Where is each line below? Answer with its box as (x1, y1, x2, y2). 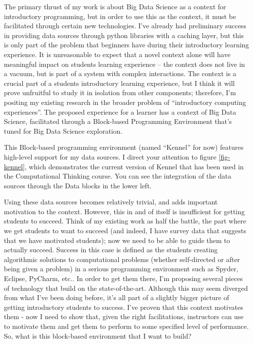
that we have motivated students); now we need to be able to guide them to (4, 235, 230, 245)
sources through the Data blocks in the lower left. (4, 180, 152, 190)
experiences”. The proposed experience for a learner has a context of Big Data (4, 106, 236, 117)
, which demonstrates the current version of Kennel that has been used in (24, 161, 244, 171)
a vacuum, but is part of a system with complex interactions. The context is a (4, 68, 236, 79)
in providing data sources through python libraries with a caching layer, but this (4, 30, 244, 40)
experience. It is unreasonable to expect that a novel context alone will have (4, 49, 231, 59)
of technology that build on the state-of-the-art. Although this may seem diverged (4, 283, 248, 293)
